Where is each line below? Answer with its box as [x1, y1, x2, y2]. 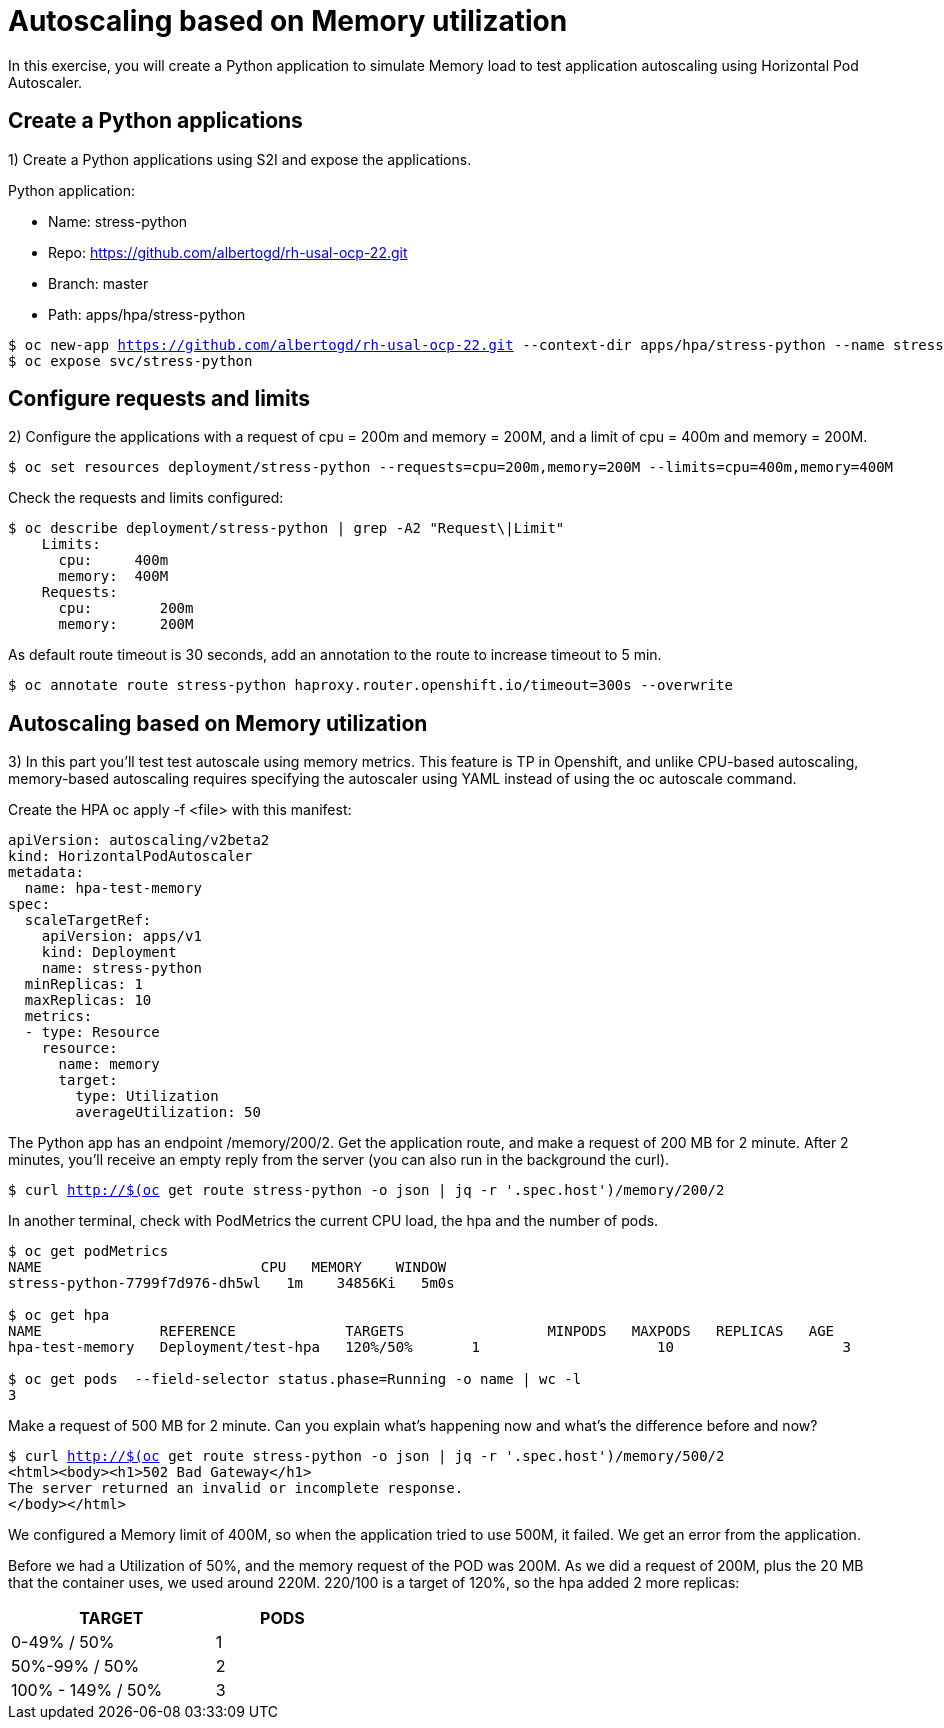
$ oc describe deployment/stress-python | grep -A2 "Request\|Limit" [8, 520, 565, 537]
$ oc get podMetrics [8, 1243, 169, 1260]
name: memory [58, 1056, 160, 1073]
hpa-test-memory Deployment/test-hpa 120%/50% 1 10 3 [8, 1339, 851, 1356]
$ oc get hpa [8, 1307, 110, 1324]
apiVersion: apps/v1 [41, 928, 202, 945]
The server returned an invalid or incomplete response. [8, 1480, 464, 1497]
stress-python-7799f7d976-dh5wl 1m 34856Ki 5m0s [8, 1275, 455, 1292]
